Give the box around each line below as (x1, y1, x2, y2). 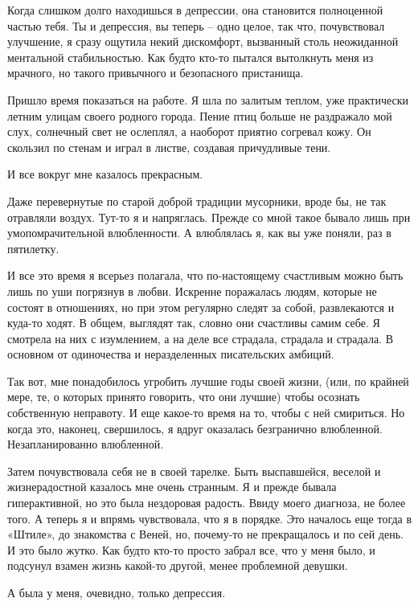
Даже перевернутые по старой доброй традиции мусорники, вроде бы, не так (7, 192, 387, 209)
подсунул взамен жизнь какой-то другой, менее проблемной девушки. (7, 557, 348, 574)
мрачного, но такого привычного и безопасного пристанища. (7, 64, 304, 81)
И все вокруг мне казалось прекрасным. (7, 166, 203, 182)
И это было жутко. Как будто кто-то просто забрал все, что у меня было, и (7, 541, 375, 558)
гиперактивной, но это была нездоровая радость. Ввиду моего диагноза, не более (7, 494, 406, 511)
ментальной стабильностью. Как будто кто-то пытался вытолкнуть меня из (7, 48, 374, 65)
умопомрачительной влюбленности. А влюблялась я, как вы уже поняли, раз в (7, 224, 391, 241)
